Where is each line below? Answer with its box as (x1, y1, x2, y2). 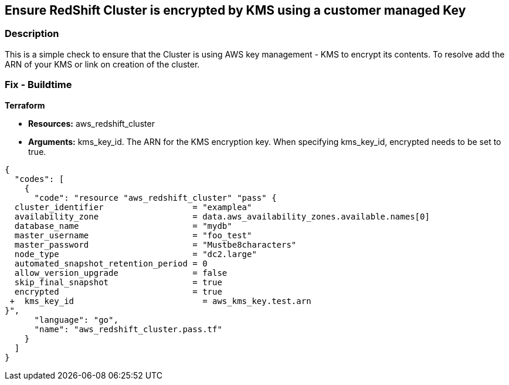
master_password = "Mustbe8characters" (14, 239, 297, 249)
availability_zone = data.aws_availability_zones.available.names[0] (14, 211, 430, 221)
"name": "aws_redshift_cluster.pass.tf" (34, 324, 222, 334)
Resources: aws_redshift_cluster (28, 118, 155, 129)
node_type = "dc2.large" (14, 249, 257, 259)
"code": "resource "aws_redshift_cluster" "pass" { (34, 192, 277, 202)
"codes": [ (14, 174, 65, 184)
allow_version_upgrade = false (14, 268, 228, 278)
